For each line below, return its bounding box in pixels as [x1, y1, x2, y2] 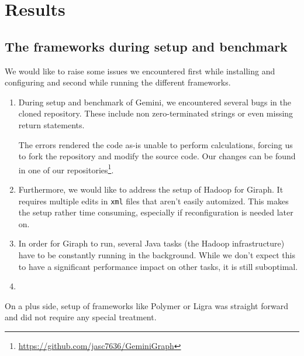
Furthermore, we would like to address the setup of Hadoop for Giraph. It [18, 183, 284, 195]
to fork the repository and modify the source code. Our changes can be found [18, 150, 296, 162]
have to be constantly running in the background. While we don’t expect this [18, 249, 295, 261]
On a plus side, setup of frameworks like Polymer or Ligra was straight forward [5, 299, 288, 311]
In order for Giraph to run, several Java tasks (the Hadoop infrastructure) [18, 237, 285, 249]
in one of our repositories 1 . [18, 162, 114, 176]
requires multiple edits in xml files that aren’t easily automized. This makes [18, 194, 289, 207]
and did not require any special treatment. [5, 311, 157, 323]
